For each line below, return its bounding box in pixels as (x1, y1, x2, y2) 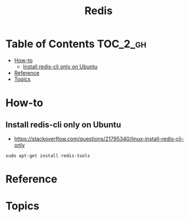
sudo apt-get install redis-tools (5, 153, 91, 158)
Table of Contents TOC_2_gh (5, 37, 147, 51)
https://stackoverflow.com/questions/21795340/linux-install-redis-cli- (14, 135, 184, 142)
